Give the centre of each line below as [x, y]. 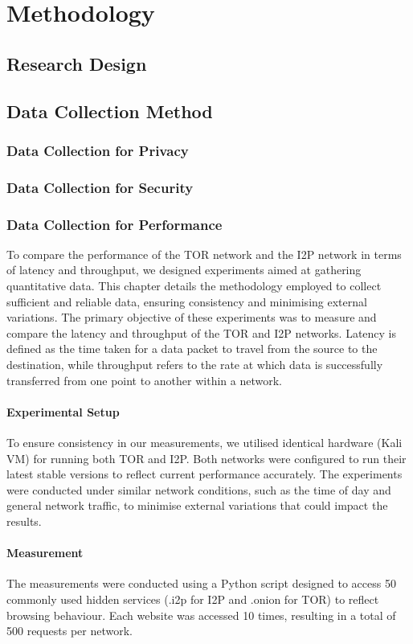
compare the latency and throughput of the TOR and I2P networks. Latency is [202, 332]
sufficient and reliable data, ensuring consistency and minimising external [187, 301]
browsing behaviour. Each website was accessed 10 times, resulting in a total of [201, 615]
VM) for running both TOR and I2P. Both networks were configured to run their [206, 458]
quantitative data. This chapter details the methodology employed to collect [194, 286]
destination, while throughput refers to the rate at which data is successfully [195, 364]
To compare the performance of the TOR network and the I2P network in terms [204, 254]
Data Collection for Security [100, 187]
